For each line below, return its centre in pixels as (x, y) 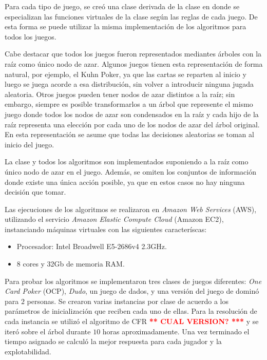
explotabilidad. (28, 351)
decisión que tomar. (35, 192)
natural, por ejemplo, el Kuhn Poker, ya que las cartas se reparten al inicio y (126, 74)
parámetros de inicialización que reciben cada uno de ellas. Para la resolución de (131, 311)
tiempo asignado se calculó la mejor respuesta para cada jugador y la (113, 341)
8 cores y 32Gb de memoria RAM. (71, 264)
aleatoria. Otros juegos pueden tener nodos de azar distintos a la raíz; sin (120, 94)
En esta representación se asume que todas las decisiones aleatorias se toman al (129, 134)
